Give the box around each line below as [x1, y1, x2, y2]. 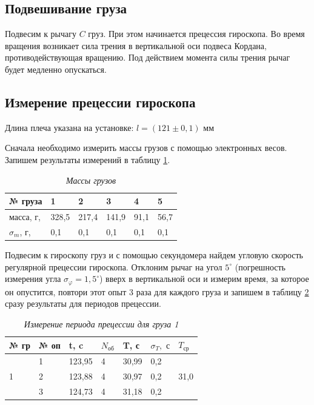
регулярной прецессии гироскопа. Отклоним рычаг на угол [5, 260, 222, 273]
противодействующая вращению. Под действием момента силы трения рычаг [5, 51, 290, 64]
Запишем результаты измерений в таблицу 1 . [5, 153, 170, 166]
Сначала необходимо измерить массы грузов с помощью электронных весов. [5, 141, 287, 154]
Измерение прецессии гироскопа [5, 92, 196, 111]
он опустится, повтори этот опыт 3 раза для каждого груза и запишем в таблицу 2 [5, 285, 309, 298]
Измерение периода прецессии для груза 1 [24, 317, 179, 330]
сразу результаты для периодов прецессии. [5, 297, 161, 310]
